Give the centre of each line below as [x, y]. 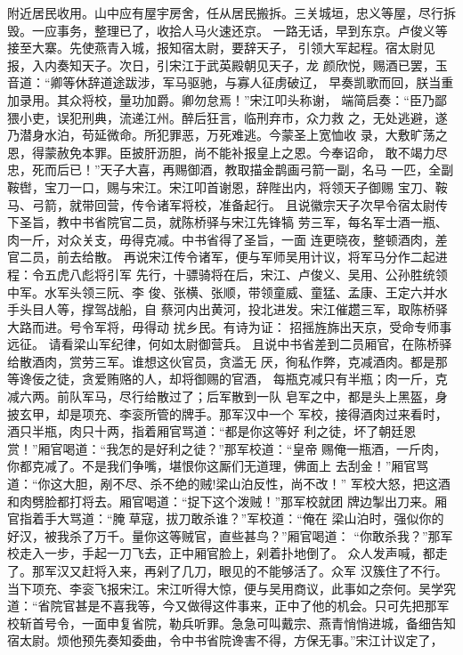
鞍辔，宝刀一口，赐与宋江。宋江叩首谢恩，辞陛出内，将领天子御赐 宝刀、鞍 [227, 186]
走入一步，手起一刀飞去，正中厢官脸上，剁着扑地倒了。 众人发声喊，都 [227, 553]
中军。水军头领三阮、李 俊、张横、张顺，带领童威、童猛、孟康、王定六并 [221, 291]
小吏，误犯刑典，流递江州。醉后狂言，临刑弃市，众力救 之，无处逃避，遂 [233, 117]
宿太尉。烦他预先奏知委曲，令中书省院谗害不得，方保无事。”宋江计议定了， [225, 640]
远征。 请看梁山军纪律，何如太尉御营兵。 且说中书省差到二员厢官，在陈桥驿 [230, 344]
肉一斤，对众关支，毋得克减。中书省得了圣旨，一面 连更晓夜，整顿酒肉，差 [227, 239]
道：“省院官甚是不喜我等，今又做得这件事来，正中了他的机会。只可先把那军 [228, 606]
